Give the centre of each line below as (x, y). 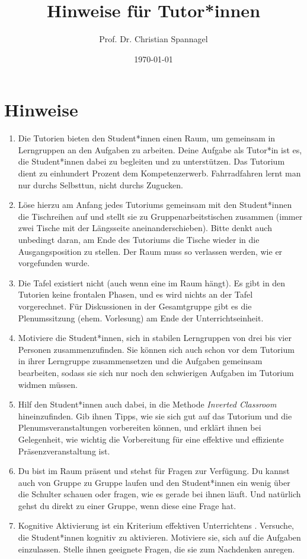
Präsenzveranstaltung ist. (64, 451)
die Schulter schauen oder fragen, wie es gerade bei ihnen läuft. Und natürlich (159, 494)
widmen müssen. (48, 384)
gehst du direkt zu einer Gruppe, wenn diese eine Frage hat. (127, 505)
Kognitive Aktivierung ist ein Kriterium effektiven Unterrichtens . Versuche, (156, 525)
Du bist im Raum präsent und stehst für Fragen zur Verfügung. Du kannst (154, 471)
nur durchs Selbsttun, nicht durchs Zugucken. (100, 184)
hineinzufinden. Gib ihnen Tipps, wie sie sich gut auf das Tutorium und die (155, 416)
